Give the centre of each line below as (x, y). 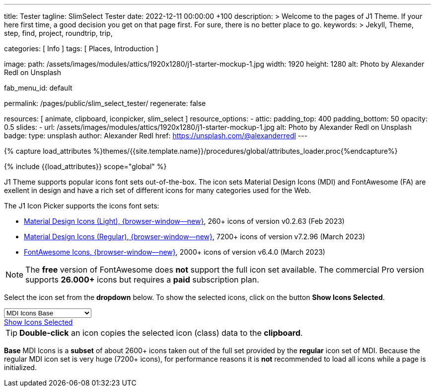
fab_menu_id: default (38, 88)
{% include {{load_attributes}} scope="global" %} (85, 166)
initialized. (20, 367)
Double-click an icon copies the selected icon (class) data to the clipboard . (161, 333)
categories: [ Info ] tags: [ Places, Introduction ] (81, 49)
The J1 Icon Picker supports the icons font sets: (82, 206)
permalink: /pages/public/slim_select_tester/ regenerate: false (105, 103)
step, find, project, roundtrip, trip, (58, 33)
